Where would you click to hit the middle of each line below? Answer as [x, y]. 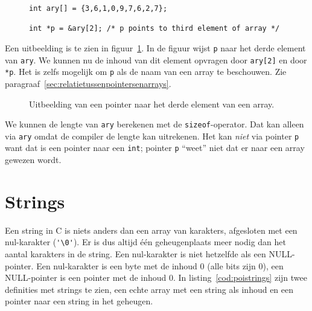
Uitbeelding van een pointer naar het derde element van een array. [152, 104]
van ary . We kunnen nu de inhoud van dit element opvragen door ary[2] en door [156, 59]
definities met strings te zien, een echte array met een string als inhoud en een [149, 289]
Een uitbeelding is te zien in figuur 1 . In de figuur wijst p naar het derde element [155, 47]
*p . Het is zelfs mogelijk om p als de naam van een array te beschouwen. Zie [146, 72]
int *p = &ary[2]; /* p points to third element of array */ [154, 29]
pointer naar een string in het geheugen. [79, 301]
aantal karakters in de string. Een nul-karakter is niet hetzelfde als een [135, 254]
